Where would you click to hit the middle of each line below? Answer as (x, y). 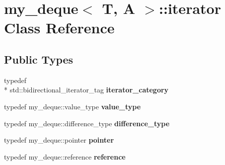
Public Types (39, 59)
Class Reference (59, 28)
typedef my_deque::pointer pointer (59, 140)
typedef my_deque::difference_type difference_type (87, 123)
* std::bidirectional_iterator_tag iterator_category (86, 90)
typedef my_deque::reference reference (65, 156)
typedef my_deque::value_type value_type (73, 106)
